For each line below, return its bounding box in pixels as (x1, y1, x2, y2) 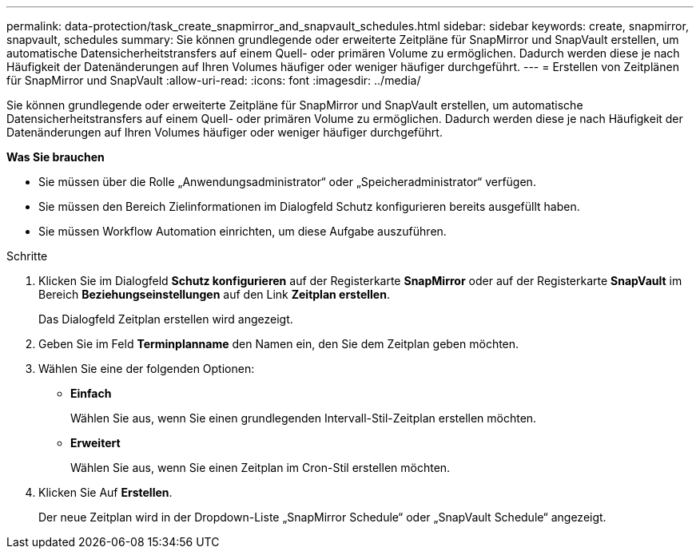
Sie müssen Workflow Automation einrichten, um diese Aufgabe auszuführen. (38, 224, 447, 238)
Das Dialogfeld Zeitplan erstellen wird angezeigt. (38, 312, 293, 326)
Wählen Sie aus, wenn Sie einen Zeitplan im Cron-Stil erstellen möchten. (70, 461, 451, 474)
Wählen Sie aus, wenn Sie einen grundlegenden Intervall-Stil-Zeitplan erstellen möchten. (70, 411, 537, 425)
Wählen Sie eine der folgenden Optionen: (38, 362, 255, 375)
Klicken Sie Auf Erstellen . (38, 486, 173, 499)
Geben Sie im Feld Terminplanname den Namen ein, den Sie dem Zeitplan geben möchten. (38, 337, 519, 351)
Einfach (70, 387, 112, 400)
